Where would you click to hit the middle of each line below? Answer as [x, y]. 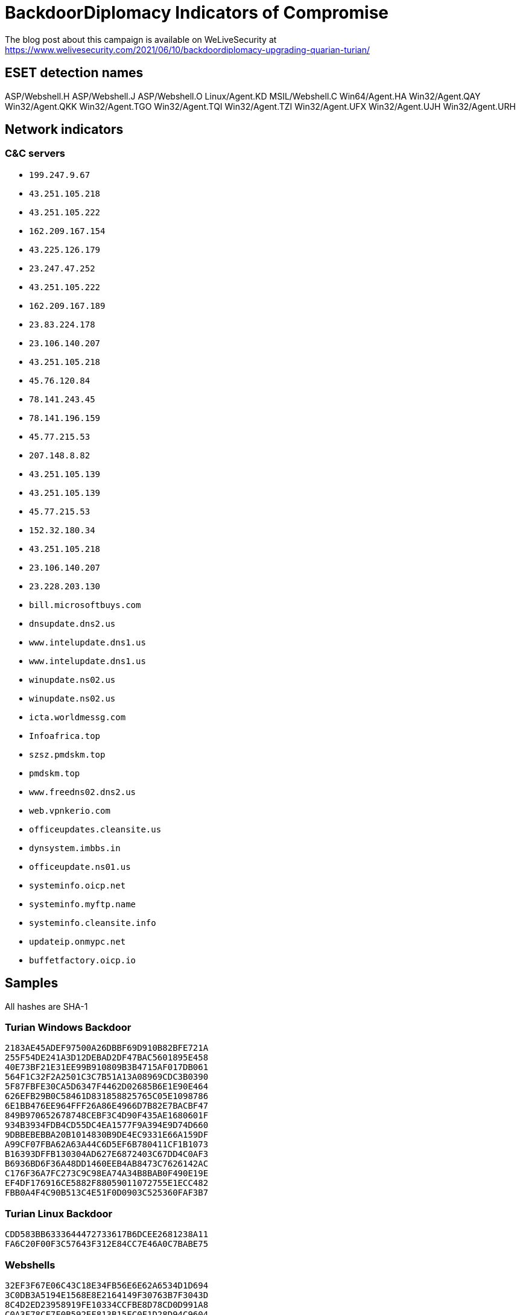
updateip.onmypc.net [78, 941]
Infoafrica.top [65, 736]
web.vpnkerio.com [70, 810]
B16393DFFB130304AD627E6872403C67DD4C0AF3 [107, 1154]
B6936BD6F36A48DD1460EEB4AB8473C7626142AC [107, 1164]
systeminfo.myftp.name [83, 904]
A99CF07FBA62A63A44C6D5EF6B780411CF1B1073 [107, 1145]
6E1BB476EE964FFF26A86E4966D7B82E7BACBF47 [107, 1106]
